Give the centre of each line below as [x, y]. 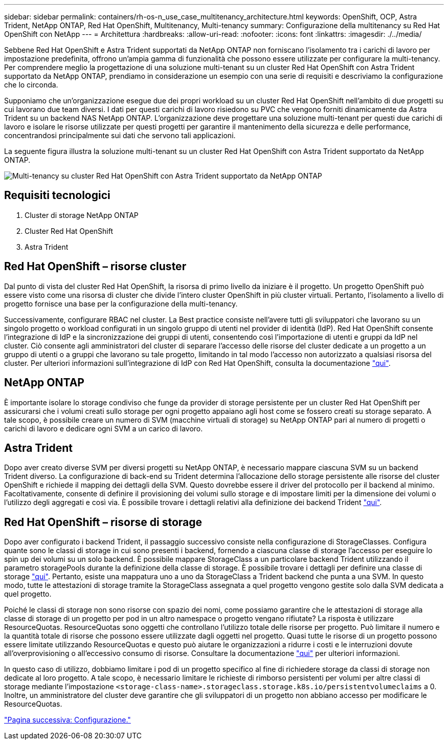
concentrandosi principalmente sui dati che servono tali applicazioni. [120, 135]
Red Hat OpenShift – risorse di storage [103, 522]
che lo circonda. [31, 85]
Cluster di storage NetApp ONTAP [82, 215]
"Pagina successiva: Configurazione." [68, 720]
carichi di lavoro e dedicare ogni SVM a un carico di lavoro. [104, 428]
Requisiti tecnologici [57, 195]
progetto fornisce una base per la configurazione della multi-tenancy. [121, 303]
